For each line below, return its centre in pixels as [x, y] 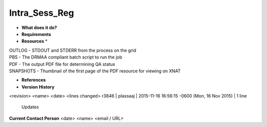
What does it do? [39, 28]
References [34, 80]
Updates [30, 107]
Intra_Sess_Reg [42, 13]
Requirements [36, 34]
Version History [38, 87]
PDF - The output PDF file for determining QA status [62, 64]
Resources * [35, 41]
